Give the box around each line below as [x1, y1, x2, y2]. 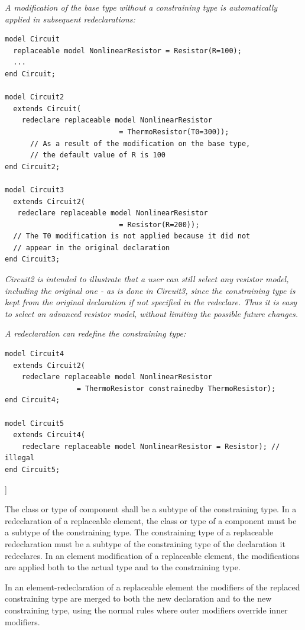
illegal [5, 454, 35, 463]
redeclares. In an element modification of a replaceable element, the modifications [5, 549, 300, 561]
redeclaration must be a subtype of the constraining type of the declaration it [5, 537, 285, 550]
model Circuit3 [5, 185, 64, 194]
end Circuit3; [5, 255, 60, 264]
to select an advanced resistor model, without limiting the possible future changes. [5, 307, 298, 319]
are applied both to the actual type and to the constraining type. [5, 561, 241, 573]
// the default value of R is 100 [30, 151, 166, 160]
